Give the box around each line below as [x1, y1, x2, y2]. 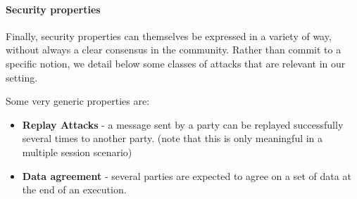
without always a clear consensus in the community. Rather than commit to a [6, 42, 342, 57]
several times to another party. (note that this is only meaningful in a [22, 131, 323, 146]
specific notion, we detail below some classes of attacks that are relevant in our [6, 56, 346, 70]
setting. [6, 70, 38, 84]
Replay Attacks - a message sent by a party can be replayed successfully [22, 117, 344, 131]
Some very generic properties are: [6, 94, 150, 108]
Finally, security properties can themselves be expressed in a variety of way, [6, 28, 332, 43]
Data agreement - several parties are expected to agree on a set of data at [22, 168, 351, 183]
